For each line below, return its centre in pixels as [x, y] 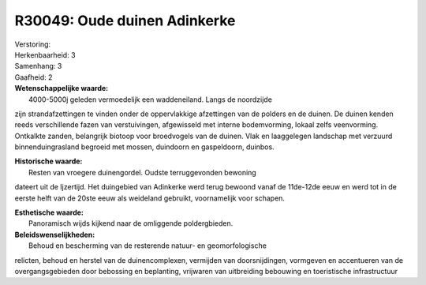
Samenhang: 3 [38, 66]
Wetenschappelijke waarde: [62, 88]
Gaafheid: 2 [34, 77]
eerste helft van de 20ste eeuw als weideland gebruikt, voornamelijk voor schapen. [150, 198]
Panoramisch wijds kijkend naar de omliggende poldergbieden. [131, 223]
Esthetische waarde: [49, 212]
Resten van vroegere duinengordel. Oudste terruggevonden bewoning [142, 172]
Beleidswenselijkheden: [55, 234]
